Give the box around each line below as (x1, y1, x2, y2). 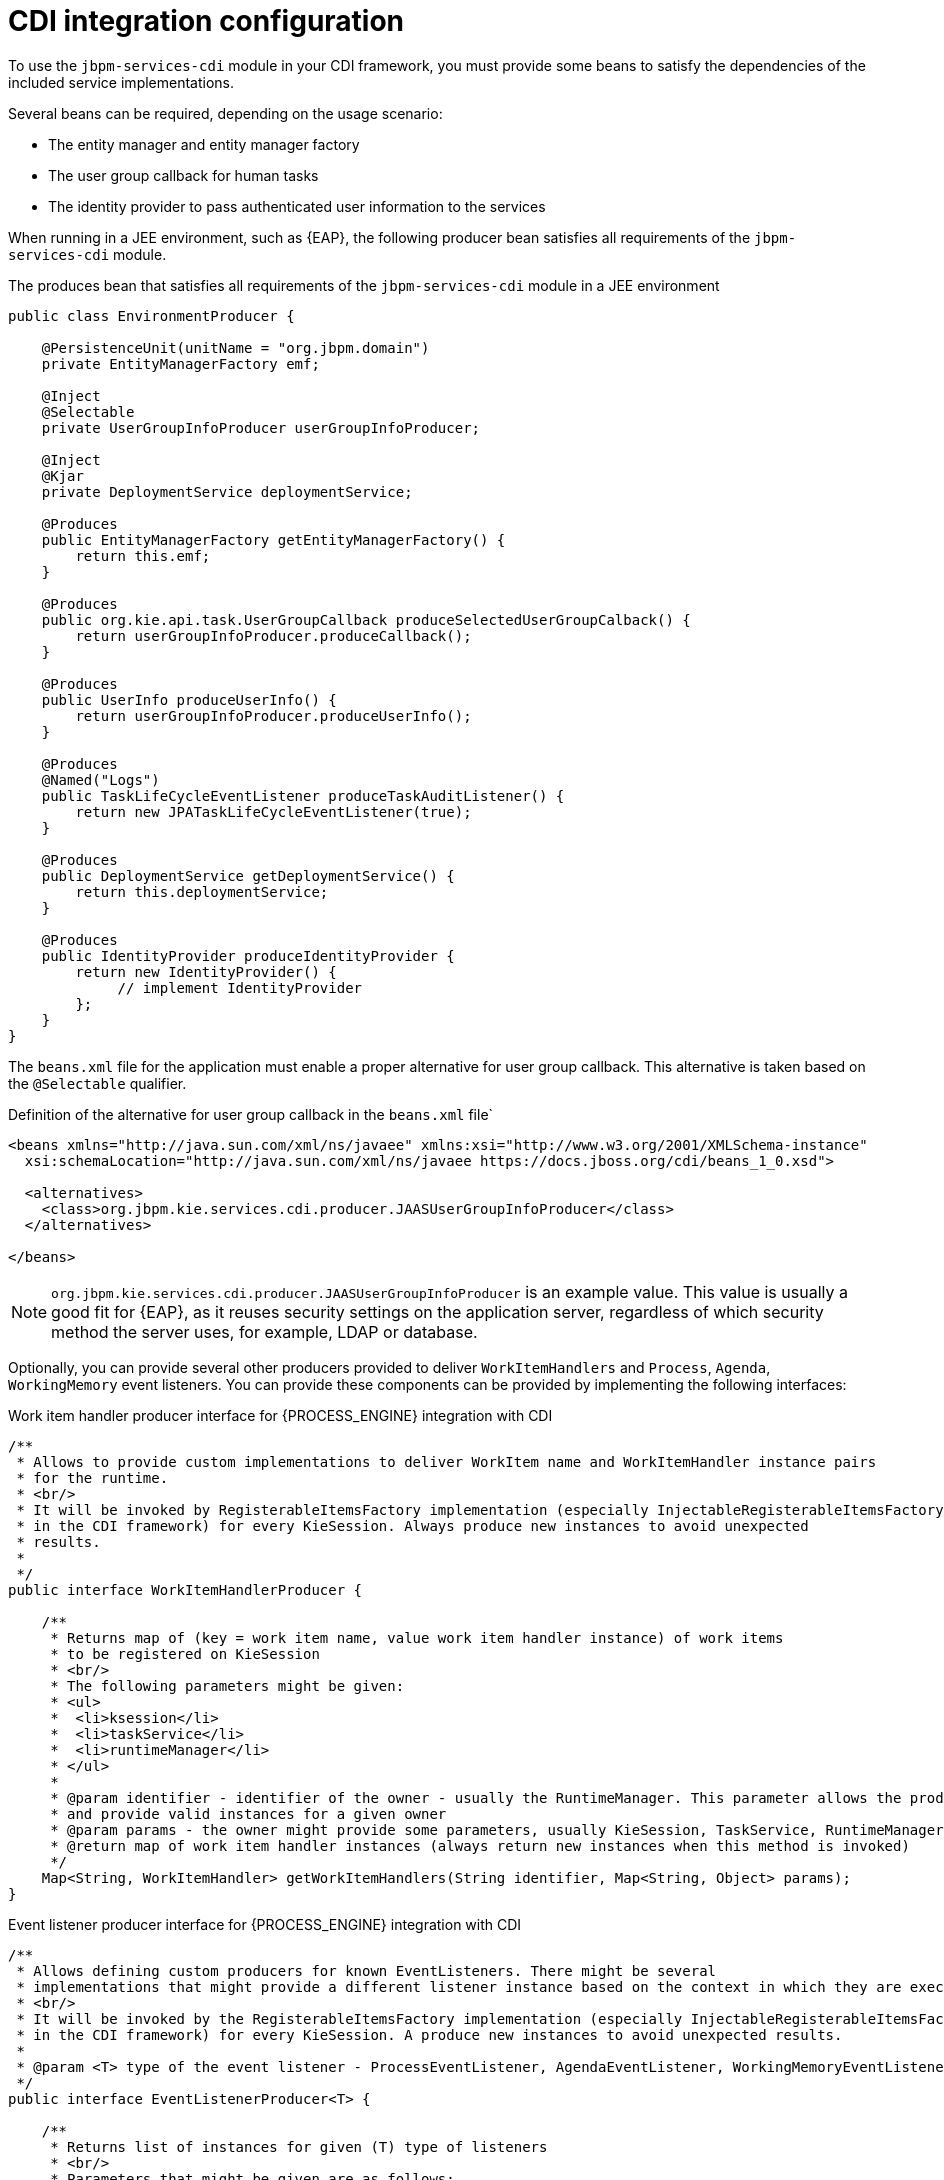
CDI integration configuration (8, 4, 405, 38)
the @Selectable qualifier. (8, 1074, 187, 1092)
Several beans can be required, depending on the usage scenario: (8, 104, 443, 122)
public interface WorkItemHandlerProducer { (8, 1581, 363, 1598)
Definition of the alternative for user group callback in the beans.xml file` (8, 1105, 494, 1123)
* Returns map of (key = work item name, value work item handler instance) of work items (50, 1629, 784, 1646)
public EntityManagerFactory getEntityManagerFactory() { (41, 531, 506, 548)
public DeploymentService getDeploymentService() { (41, 867, 455, 884)
